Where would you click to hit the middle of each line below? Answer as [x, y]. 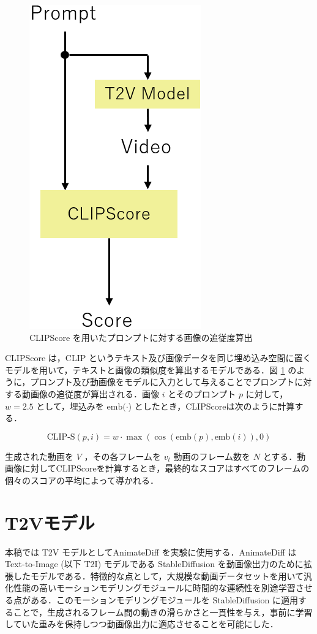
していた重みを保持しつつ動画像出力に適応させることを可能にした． [142, 624]
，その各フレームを [123, 456]
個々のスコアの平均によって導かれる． [82, 480]
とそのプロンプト [202, 393]
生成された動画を [39, 456]
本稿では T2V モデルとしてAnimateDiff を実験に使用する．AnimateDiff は [151, 552]
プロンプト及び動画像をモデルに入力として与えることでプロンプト [162, 382]
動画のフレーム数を [212, 456]
